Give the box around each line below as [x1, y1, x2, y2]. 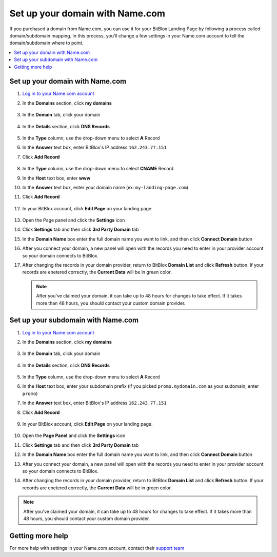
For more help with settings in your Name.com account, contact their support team [9, 545, 185, 551]
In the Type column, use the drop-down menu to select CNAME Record [22, 166, 174, 172]
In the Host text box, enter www [22, 175, 91, 181]
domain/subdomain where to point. [9, 40, 84, 46]
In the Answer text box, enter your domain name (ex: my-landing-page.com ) [22, 184, 189, 190]
